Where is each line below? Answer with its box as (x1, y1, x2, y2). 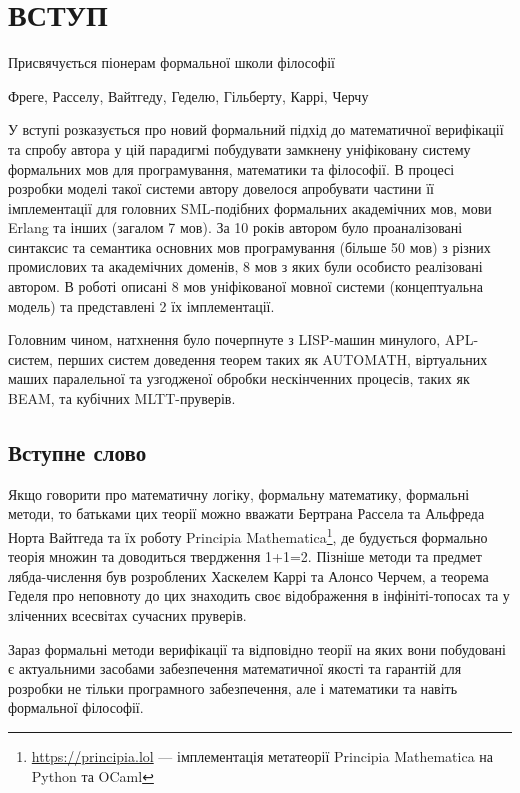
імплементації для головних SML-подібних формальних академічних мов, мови (8, 197, 492, 218)
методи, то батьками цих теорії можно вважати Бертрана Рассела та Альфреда (8, 503, 485, 524)
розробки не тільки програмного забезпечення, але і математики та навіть (8, 677, 458, 698)
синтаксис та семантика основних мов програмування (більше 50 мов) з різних (8, 236, 491, 257)
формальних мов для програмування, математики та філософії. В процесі (8, 158, 455, 179)
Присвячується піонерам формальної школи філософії (8, 52, 335, 73)
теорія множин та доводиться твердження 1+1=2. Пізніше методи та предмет (8, 546, 482, 567)
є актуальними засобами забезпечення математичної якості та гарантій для (8, 658, 462, 679)
